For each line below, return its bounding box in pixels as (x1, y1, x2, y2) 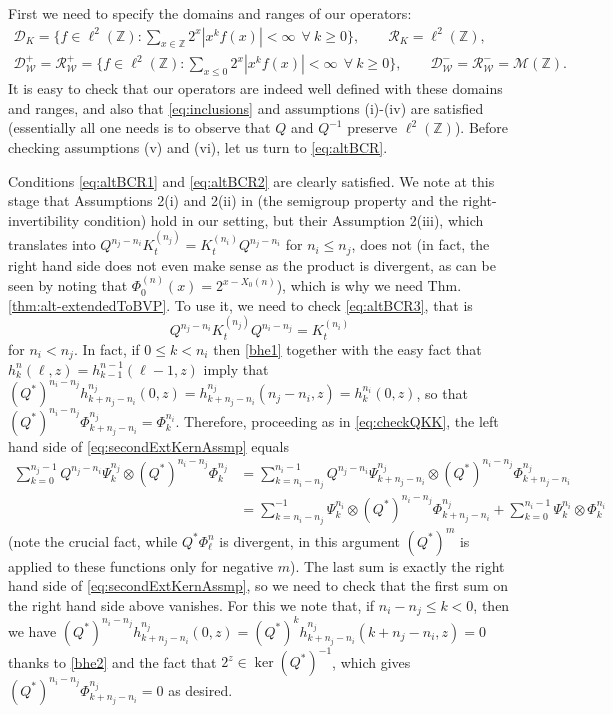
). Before (454, 117, 509, 138)
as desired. (168, 679, 233, 700)
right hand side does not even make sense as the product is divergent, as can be (8, 254, 496, 275)
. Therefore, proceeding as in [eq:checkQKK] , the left (175, 410, 499, 431)
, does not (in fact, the (351, 234, 490, 255)
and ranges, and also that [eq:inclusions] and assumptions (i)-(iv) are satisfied (8, 97, 484, 118)
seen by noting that (8, 275, 128, 296)
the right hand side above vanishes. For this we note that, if (8, 594, 375, 615)
